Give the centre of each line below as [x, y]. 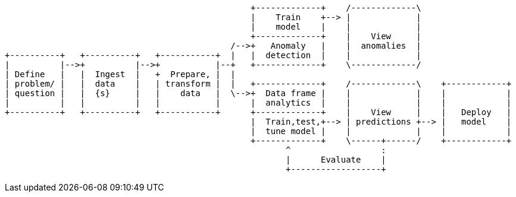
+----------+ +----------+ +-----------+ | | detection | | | [213, 55]
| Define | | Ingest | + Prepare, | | [120, 74]
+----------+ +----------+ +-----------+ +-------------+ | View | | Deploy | [258, 112]
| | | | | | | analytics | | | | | [258, 103]
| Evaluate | [336, 160]
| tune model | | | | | [381, 131]
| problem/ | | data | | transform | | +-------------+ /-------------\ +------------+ [258, 84]
